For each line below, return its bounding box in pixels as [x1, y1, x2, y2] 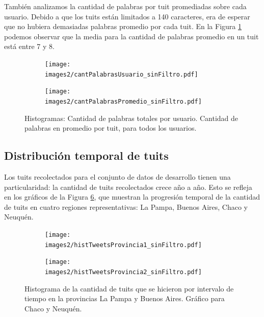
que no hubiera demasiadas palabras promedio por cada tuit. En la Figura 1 [4, 21, 242, 32]
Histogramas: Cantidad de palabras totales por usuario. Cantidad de [24, 112, 239, 123]
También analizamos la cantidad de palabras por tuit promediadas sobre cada [4, 1, 247, 11]
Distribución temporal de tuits [4, 148, 169, 163]
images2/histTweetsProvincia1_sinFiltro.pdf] [45, 241, 202, 249]
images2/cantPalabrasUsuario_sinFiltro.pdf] [45, 70, 198, 78]
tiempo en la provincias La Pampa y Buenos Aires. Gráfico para [24, 293, 225, 304]
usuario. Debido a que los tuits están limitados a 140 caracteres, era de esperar [4, 11, 250, 21]
